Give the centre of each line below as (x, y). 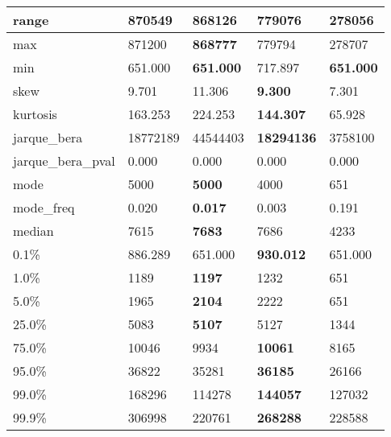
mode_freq (44, 207)
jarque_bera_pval (64, 161)
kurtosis (35, 114)
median (33, 231)
